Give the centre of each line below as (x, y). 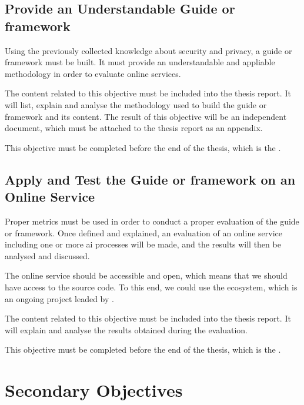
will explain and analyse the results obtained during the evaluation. (126, 329)
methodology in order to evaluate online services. (93, 73)
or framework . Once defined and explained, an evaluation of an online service (143, 232)
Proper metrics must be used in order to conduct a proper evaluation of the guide (152, 221)
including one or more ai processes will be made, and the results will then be (143, 244)
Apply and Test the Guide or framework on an (150, 179)
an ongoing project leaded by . (59, 298)
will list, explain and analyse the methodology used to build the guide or (136, 104)
